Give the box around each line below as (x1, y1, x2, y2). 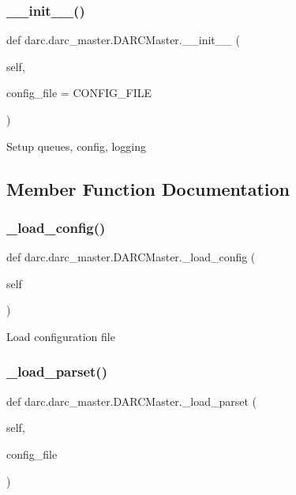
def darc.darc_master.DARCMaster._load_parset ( (6, 392, 257, 409)
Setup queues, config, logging (6, 137, 147, 154)
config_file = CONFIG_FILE (6, 84, 152, 101)
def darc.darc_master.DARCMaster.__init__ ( (6, 32, 240, 48)
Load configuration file (6, 328, 115, 344)
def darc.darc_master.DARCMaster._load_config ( (6, 249, 256, 265)
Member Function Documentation (6, 176, 290, 201)
